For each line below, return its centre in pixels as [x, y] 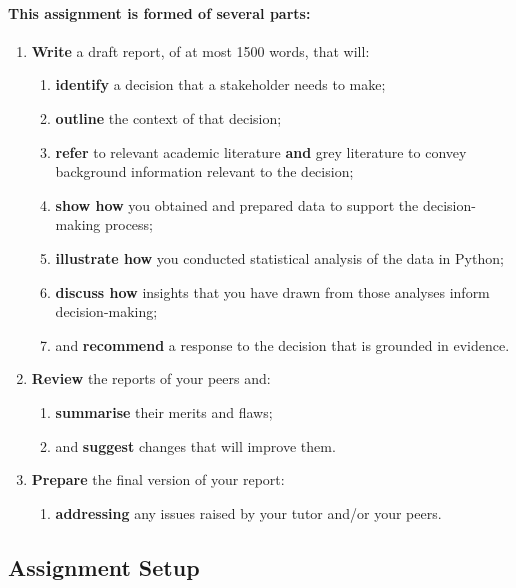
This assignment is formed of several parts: [159, 12]
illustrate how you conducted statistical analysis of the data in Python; [279, 257]
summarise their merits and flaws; [164, 411]
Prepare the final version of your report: [158, 479]
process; [129, 224]
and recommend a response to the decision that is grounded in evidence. [282, 344]
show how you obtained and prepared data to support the [237, 204]
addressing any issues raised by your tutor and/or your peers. [248, 512]
